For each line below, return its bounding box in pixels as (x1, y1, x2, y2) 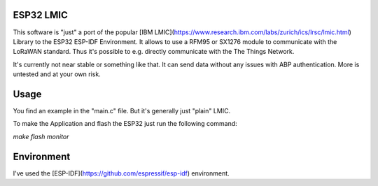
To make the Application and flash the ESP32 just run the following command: (13, 120, 237, 128)
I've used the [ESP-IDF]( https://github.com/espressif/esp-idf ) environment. (13, 169, 230, 178)
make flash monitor (13, 132, 69, 141)
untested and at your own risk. (13, 70, 101, 78)
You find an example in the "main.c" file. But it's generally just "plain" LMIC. (13, 106, 231, 115)
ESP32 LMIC (13, 9, 68, 21)
